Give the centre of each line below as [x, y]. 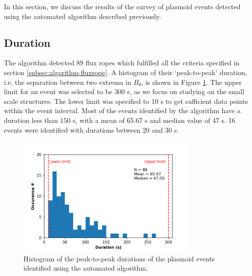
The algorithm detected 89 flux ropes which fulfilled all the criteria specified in [122, 63]
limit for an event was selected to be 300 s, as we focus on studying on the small [124, 91]
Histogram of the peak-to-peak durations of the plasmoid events [119, 258]
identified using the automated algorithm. [86, 268]
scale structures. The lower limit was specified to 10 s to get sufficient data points [126, 101]
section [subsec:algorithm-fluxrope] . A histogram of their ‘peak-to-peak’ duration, [126, 72]
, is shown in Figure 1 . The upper [191, 82]
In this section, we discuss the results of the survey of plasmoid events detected [122, 6]
